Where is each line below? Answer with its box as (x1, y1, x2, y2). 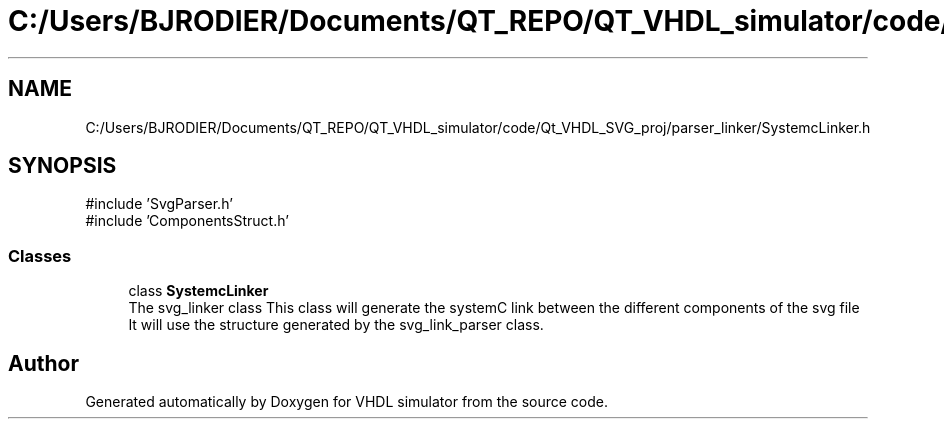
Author (8, 350, 79, 376)
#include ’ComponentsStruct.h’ (85, 212, 289, 230)
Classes (8, 245, 72, 266)
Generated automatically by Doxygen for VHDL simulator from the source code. (85, 393, 609, 411)
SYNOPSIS (8, 153, 117, 179)
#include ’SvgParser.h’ (85, 195, 233, 213)
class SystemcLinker (128, 282, 269, 300)
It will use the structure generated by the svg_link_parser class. (128, 316, 544, 334)
